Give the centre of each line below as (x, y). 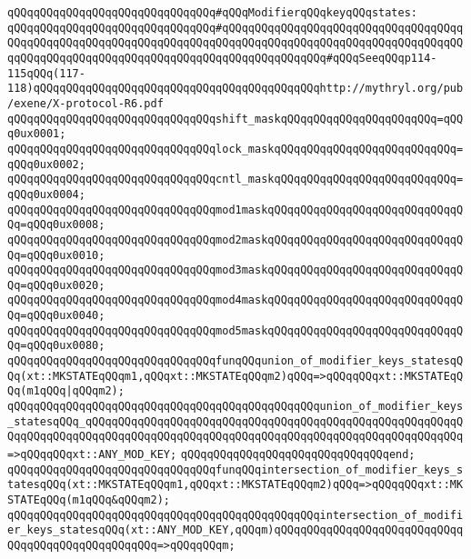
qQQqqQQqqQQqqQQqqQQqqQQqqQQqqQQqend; (298, 455)
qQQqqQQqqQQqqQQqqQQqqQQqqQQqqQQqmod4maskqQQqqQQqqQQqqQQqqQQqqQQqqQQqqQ (235, 300)
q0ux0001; (37, 134)
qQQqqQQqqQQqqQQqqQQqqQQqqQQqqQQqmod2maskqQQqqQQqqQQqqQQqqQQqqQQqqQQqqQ (235, 240)
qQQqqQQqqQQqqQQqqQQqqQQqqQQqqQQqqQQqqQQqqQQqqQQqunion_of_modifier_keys (235, 407)
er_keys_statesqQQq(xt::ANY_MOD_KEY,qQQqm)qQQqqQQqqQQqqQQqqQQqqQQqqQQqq (235, 530)
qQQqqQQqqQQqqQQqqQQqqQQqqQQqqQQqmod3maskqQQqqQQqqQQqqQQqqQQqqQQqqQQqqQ (235, 270)
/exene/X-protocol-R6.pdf (85, 103)
